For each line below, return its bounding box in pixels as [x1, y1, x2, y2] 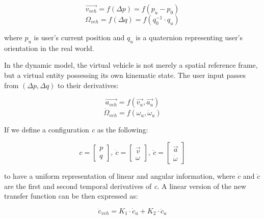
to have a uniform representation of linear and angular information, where [4, 170, 235, 181]
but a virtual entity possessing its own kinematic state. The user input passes [4, 69, 246, 80]
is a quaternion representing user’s [136, 32, 243, 42]
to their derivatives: [58, 79, 119, 90]
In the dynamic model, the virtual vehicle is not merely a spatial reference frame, [4, 60, 258, 70]
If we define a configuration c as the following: [4, 124, 148, 135]
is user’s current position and [34, 32, 125, 42]
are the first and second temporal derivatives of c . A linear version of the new [4, 180, 246, 191]
